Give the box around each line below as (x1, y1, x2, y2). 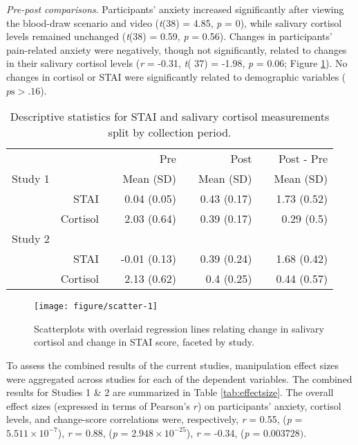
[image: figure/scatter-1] (34, 301, 158, 312)
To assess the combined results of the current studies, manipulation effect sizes (6, 358, 339, 372)
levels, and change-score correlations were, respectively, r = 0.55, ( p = (6, 412, 303, 426)
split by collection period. (108, 124, 232, 141)
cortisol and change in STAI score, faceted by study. (34, 335, 254, 349)
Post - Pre (278, 150, 328, 167)
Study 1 (12, 170, 50, 187)
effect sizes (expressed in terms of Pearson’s (6, 398, 190, 413)
